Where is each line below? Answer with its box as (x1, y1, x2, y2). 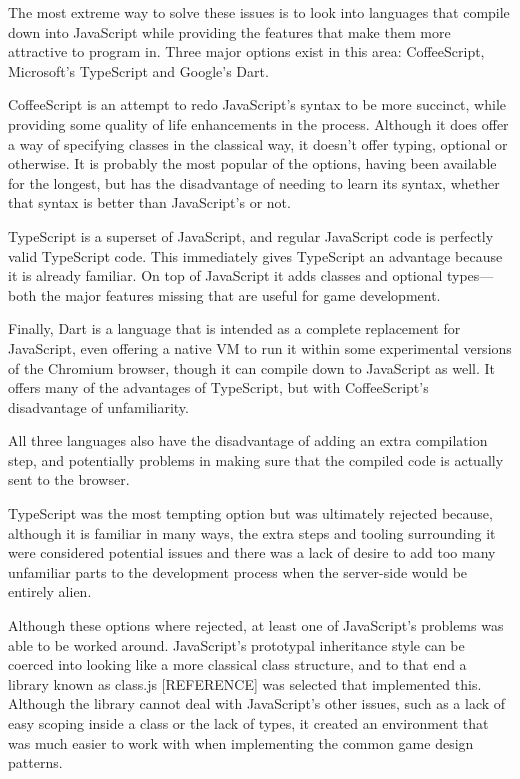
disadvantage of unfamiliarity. (8, 396, 189, 417)
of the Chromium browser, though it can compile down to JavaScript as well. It (8, 357, 495, 378)
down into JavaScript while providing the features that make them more (8, 21, 451, 42)
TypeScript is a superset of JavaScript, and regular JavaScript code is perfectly (8, 225, 494, 246)
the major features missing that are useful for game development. (41, 284, 441, 305)
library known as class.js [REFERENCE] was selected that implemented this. (8, 673, 482, 694)
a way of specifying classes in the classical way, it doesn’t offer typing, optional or (8, 133, 508, 154)
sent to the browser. (8, 469, 130, 490)
